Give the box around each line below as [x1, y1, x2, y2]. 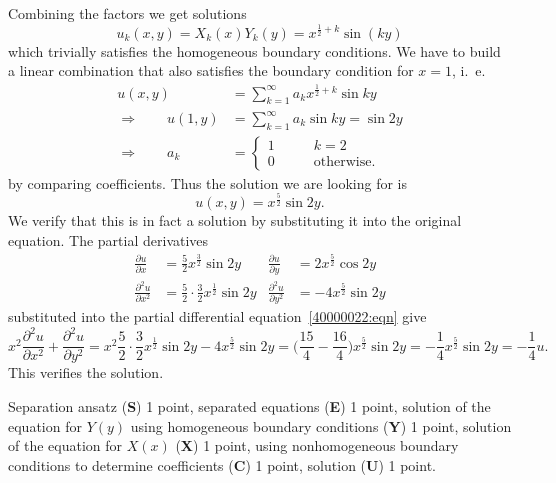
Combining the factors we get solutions [8, 3, 247, 23]
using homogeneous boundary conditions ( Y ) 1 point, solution [130, 415, 512, 436]
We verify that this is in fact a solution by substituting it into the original [8, 210, 462, 231]
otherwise [313, 155, 372, 170]
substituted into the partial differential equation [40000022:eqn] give [8, 306, 427, 327]
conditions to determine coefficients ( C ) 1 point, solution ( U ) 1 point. [8, 454, 436, 475]
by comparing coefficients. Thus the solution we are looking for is [8, 172, 408, 193]
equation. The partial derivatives [8, 229, 209, 250]
